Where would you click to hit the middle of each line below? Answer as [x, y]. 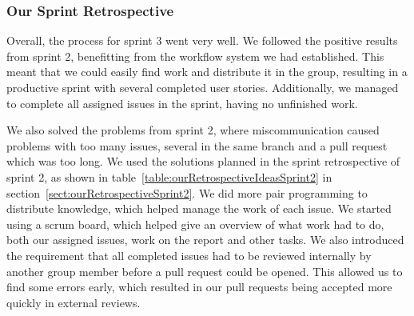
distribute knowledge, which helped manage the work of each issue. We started [199, 208]
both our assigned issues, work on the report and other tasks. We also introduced [205, 240]
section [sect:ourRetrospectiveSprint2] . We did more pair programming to [187, 192]
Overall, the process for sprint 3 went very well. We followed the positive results [202, 40]
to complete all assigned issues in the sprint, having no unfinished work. [182, 103]
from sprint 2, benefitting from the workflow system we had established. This [195, 56]
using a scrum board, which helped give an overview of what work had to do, [195, 224]
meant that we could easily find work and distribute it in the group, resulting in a [207, 72]
